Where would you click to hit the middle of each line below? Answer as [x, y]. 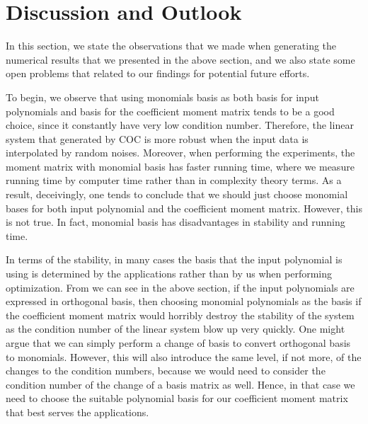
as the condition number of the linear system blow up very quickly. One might [176, 329]
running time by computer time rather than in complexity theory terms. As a [174, 180]
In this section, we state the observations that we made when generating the [171, 46]
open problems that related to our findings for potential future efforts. [158, 73]
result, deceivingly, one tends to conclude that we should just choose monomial [177, 194]
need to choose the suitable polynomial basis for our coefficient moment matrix [177, 398]
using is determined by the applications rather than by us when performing [169, 274]
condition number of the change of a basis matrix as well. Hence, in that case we [180, 384]
